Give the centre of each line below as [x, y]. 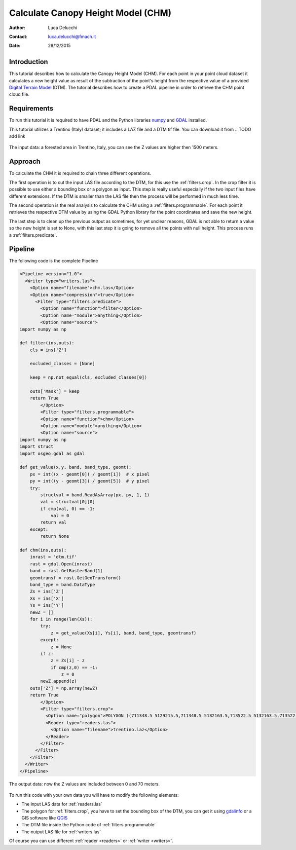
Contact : [18, 37]
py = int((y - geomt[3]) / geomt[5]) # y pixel [90, 481]
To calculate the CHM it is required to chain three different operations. [80, 173]
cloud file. [19, 94]
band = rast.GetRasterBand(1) [66, 571]
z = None [61, 647]
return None [55, 536]
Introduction [29, 62]
